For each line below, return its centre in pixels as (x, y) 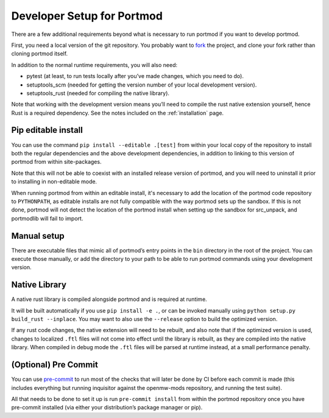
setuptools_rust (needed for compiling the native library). (98, 93)
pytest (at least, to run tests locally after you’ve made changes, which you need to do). (135, 76)
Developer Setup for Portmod (87, 16)
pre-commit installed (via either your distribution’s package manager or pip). (107, 408)
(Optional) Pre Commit (55, 365)
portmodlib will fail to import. (47, 218)
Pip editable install (47, 130)
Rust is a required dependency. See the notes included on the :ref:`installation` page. (118, 113)
